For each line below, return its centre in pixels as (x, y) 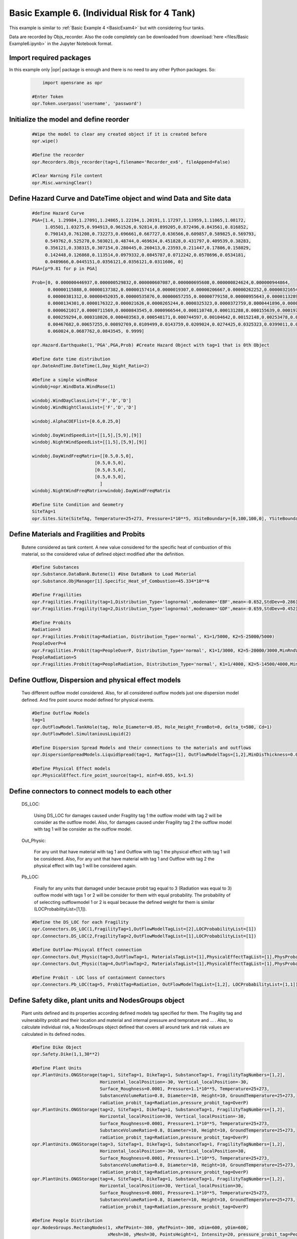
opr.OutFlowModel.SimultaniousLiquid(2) (81, 734)
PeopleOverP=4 (49, 644)
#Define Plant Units (57, 1068)
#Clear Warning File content (67, 176)
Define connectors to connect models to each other (90, 791)
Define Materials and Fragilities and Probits (77, 534)
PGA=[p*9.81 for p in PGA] (65, 269)
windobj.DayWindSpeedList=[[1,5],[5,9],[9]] (87, 435)
